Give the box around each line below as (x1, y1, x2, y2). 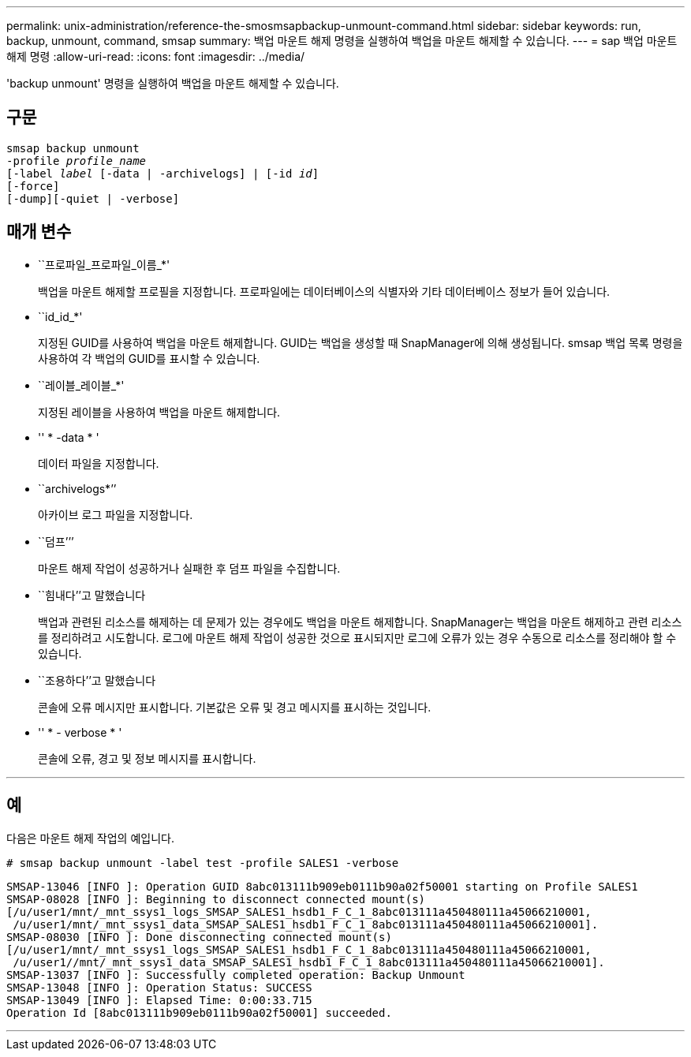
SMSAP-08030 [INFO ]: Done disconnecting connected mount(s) (6, 930, 392, 943)
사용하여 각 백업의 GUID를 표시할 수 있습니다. (38, 351, 260, 365)
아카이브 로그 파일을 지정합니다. (38, 507, 193, 521)
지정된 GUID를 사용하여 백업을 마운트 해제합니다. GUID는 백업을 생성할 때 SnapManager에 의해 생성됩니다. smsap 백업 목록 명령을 (38, 335, 683, 349)
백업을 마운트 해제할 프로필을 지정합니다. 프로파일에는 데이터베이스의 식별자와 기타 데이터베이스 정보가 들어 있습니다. (38, 284, 611, 298)
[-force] (6, 179, 60, 192)
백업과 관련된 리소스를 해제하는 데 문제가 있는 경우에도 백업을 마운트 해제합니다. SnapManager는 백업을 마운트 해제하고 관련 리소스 (38, 614, 682, 629)
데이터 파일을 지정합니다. (38, 456, 159, 470)
